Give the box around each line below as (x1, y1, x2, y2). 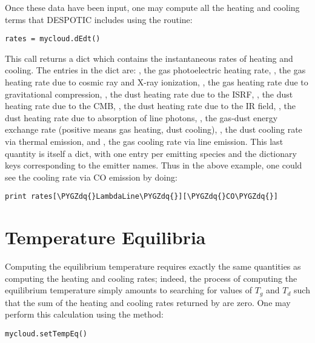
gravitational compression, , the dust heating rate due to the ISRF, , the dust (5, 87, 293, 100)
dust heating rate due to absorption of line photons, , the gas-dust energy (5, 111, 278, 124)
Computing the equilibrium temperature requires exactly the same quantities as (5, 260, 301, 273)
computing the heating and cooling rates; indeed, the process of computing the (5, 271, 297, 284)
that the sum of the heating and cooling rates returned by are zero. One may (5, 296, 291, 308)
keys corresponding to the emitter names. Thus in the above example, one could (5, 159, 302, 171)
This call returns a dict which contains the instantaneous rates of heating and (5, 52, 293, 64)
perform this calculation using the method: (5, 308, 164, 321)
